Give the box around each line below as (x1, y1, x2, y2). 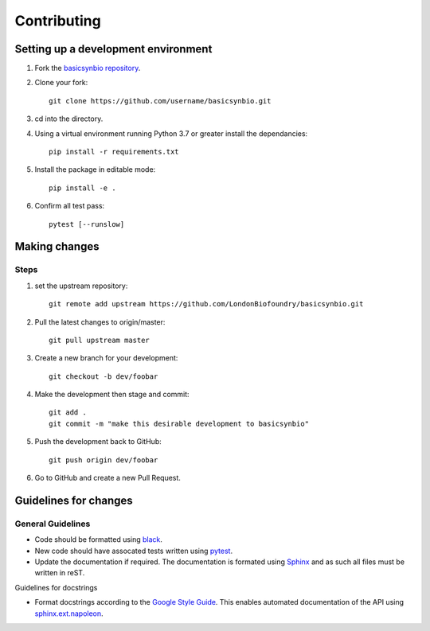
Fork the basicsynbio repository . (34, 64, 141, 73)
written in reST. (34, 568, 85, 578)
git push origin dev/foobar (49, 455, 158, 465)
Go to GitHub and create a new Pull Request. (34, 473, 181, 483)
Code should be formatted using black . (34, 535, 163, 544)
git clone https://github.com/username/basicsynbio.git (49, 96, 272, 105)
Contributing (14, 12, 101, 29)
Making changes (14, 240, 100, 254)
